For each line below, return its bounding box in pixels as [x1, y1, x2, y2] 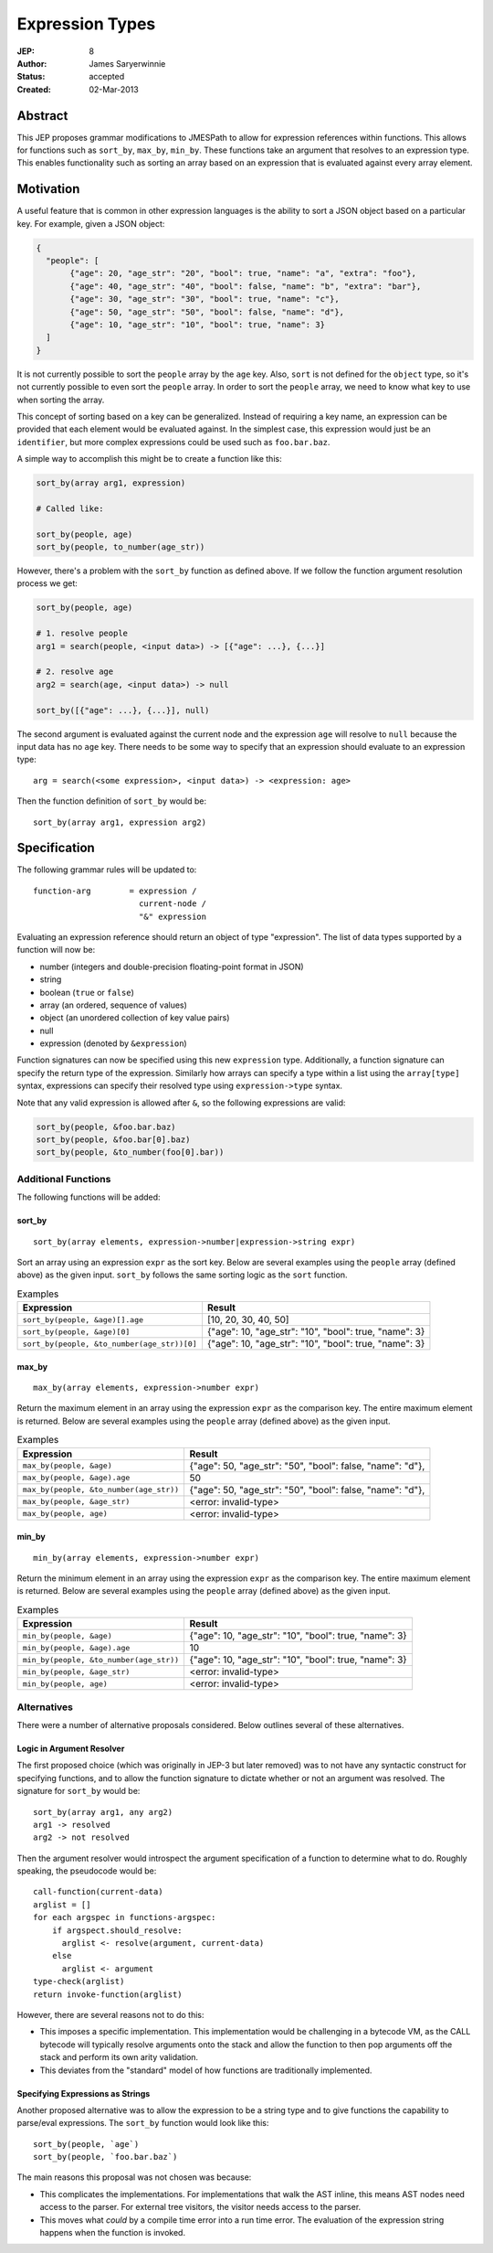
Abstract [16, 108, 68, 123]
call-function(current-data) [33, 1886, 163, 1897]
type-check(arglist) [33, 1976, 125, 1987]
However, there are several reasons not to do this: [16, 2009, 205, 2020]
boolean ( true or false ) [39, 987, 134, 998]
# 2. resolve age [36, 667, 114, 677]
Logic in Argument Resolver [16, 1743, 125, 1754]
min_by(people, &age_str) [22, 1667, 131, 1677]
